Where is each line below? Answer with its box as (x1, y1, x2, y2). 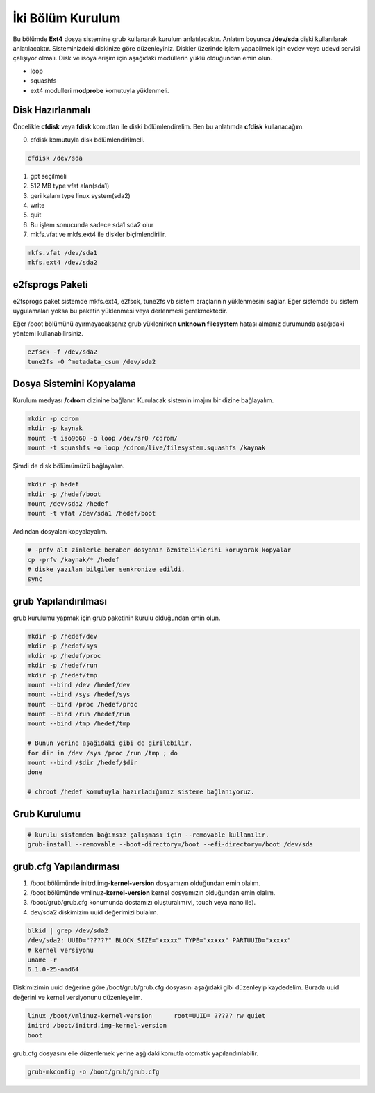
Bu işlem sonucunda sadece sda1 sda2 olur (30, 220, 154, 229)
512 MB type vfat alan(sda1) (30, 181, 110, 190)
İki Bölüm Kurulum (12, 10, 121, 26)
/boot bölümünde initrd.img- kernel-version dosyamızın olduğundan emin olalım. (30, 879, 260, 887)
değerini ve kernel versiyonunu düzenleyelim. (12, 993, 143, 1001)
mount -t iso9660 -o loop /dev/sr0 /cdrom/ (27, 434, 178, 442)
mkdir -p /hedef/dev (27, 632, 97, 640)
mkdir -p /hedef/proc (27, 652, 101, 659)
